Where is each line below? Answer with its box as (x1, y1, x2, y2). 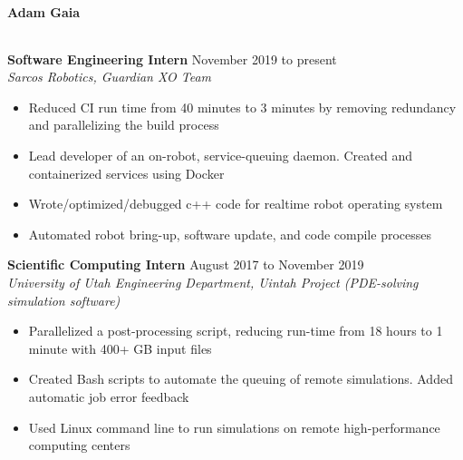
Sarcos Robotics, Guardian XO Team (7, 67, 212, 86)
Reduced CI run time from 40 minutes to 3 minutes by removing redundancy (28, 97, 457, 116)
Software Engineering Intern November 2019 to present (7, 49, 337, 68)
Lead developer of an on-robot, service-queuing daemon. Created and (28, 145, 412, 164)
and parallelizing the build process (28, 115, 219, 134)
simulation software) (7, 290, 121, 309)
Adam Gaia (7, 3, 81, 21)
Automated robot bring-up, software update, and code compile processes (28, 224, 431, 243)
